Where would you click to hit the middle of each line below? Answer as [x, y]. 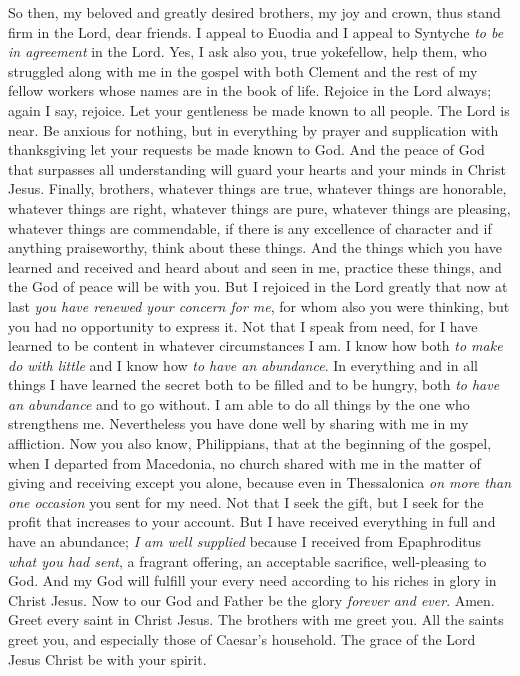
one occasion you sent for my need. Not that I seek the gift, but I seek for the [246, 501]
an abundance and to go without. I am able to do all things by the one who [239, 403]
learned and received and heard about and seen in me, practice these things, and [255, 266]
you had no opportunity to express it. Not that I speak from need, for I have [243, 325]
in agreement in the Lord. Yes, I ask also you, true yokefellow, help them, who [247, 51]
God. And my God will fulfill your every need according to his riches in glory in [252, 580]
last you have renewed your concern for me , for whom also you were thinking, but [259, 305]
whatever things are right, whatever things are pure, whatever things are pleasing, [259, 207]
